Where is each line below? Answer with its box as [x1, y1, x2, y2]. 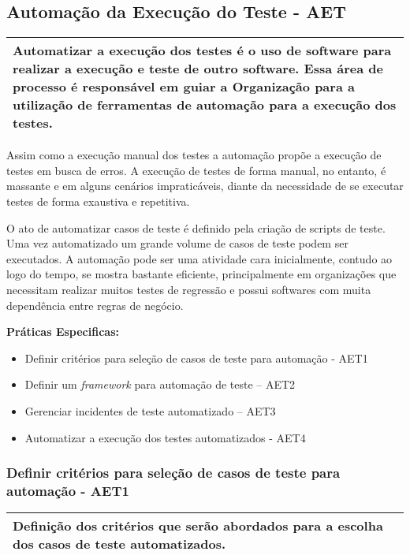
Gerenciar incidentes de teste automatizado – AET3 [24, 402, 276, 419]
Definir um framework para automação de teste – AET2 [24, 376, 296, 393]
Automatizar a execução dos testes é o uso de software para [13, 41, 392, 60]
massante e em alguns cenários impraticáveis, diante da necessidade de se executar [6, 177, 404, 194]
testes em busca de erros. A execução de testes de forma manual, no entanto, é [6, 162, 386, 178]
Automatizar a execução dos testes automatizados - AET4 [24, 429, 306, 445]
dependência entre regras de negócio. [6, 296, 184, 313]
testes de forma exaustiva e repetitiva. [6, 192, 190, 209]
